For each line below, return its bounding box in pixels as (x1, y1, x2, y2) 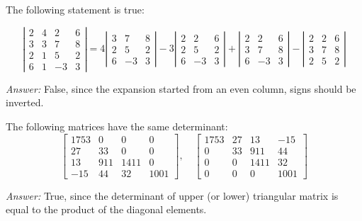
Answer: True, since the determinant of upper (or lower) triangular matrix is (6, 188, 339, 203)
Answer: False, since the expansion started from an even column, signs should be (6, 81, 356, 96)
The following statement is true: (6, 2, 145, 16)
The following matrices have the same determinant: (6, 119, 228, 134)
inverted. (6, 95, 44, 110)
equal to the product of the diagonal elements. (6, 202, 207, 217)
